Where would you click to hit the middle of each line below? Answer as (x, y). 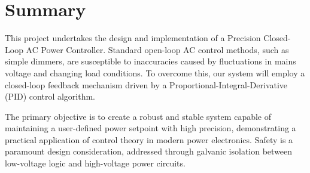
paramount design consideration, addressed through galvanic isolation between (149, 151)
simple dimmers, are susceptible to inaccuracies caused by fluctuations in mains (151, 61)
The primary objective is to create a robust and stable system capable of (138, 116)
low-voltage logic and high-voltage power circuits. (95, 163)
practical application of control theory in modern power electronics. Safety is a (149, 139)
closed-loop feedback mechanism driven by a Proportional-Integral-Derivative (146, 84)
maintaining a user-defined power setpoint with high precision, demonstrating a (151, 128)
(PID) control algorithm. (50, 96)
